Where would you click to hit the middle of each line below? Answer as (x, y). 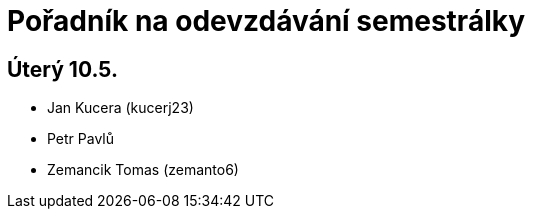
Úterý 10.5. (62, 69)
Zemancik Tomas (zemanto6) (143, 170)
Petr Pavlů (81, 139)
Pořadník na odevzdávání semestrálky (266, 21)
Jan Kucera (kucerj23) (120, 108)
